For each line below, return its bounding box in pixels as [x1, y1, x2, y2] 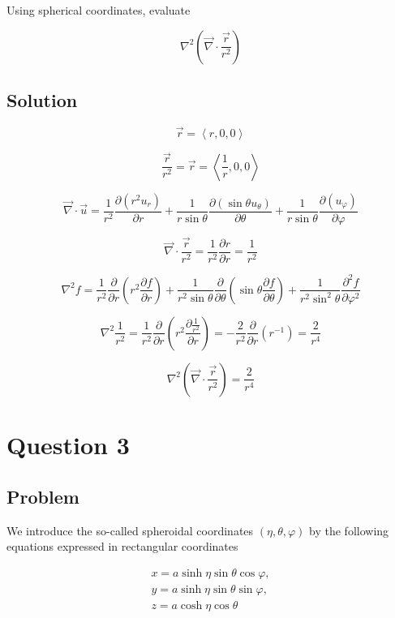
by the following [309, 521, 389, 539]
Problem [6, 483, 79, 509]
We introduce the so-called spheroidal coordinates [6, 521, 254, 539]
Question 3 [6, 428, 130, 461]
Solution [6, 87, 78, 112]
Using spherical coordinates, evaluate [6, 2, 191, 18]
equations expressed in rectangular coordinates [6, 538, 238, 555]
